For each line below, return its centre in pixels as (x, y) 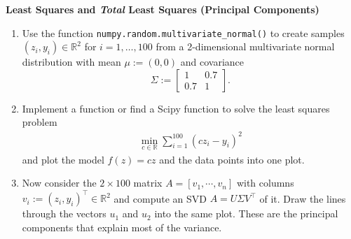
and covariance (212, 62)
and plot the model (63, 159)
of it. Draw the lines (303, 198)
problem (40, 122)
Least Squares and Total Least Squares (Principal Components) (163, 9)
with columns (265, 183)
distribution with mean (71, 62)
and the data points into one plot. (232, 159)
